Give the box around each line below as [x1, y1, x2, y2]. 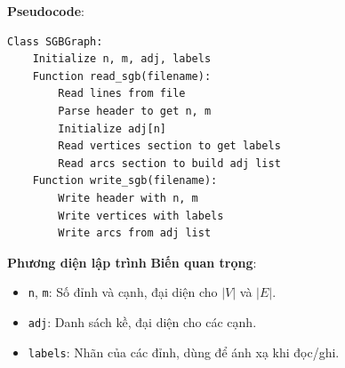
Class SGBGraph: [7, 35, 103, 48]
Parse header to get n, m [58, 104, 212, 117]
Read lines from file [58, 87, 186, 100]
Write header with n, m [58, 191, 198, 204]
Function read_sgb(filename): [32, 69, 212, 83]
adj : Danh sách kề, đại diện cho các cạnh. [28, 312, 257, 331]
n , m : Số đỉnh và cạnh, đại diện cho [28, 283, 218, 301]
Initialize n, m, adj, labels [32, 52, 212, 66]
